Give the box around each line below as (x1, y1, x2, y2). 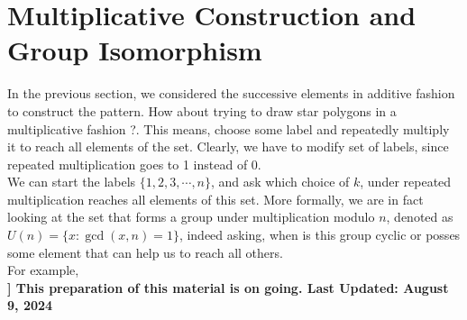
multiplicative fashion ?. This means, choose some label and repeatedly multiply (7, 119, 450, 138)
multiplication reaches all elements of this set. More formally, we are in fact (7, 189, 424, 208)
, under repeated (360, 172, 452, 191)
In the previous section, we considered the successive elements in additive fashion (7, 84, 455, 103)
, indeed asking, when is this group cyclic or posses (179, 225, 461, 244)
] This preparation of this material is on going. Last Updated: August (7, 278, 449, 297)
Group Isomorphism (7, 32, 262, 69)
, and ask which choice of (211, 172, 350, 191)
